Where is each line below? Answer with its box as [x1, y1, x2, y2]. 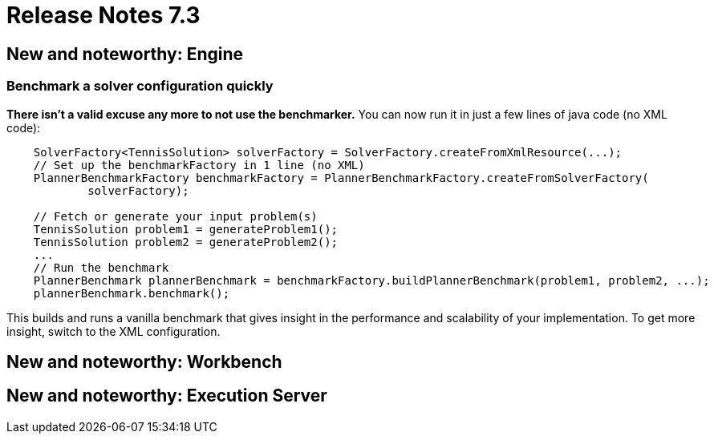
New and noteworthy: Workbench [6, 351, 282, 372]
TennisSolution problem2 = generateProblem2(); [33, 235, 339, 248]
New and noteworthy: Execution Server [6, 386, 327, 406]
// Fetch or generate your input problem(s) [33, 209, 318, 223]
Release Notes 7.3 [6, 2, 201, 29]
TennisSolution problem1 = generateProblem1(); [33, 222, 339, 236]
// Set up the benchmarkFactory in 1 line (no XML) [33, 158, 365, 172]
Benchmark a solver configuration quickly [6, 78, 274, 95]
